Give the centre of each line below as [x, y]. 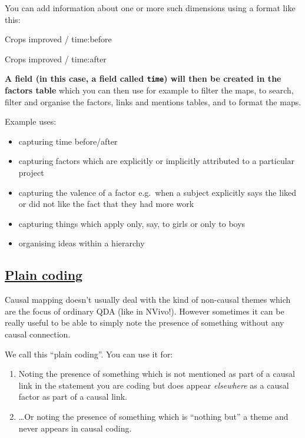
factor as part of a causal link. [73, 397]
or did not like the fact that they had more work [106, 204]
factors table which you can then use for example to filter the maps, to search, [149, 90]
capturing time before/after [68, 141]
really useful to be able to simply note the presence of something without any [145, 322]
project [31, 172]
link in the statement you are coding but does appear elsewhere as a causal [154, 385]
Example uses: [31, 121]
